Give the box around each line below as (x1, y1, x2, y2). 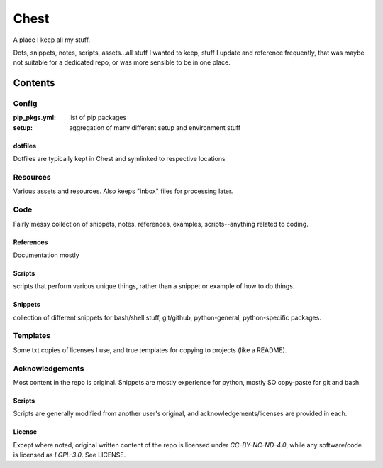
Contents (13, 77, 55, 89)
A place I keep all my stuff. (13, 36, 91, 44)
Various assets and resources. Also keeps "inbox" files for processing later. (13, 187, 233, 195)
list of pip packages (69, 114, 127, 122)
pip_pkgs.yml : (13, 114, 57, 122)
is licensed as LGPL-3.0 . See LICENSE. (13, 451, 126, 459)
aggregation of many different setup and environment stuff (69, 123, 241, 131)
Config (13, 99, 38, 109)
